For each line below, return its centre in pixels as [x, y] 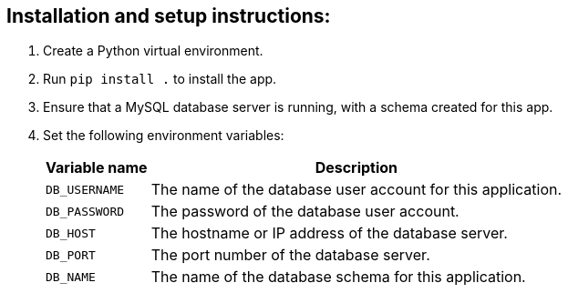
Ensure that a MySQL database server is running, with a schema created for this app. [298, 107]
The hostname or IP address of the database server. [329, 233]
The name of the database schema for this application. [338, 277]
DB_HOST [71, 233]
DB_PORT [71, 255]
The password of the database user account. [305, 212]
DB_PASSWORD [85, 211]
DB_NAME [71, 277]
